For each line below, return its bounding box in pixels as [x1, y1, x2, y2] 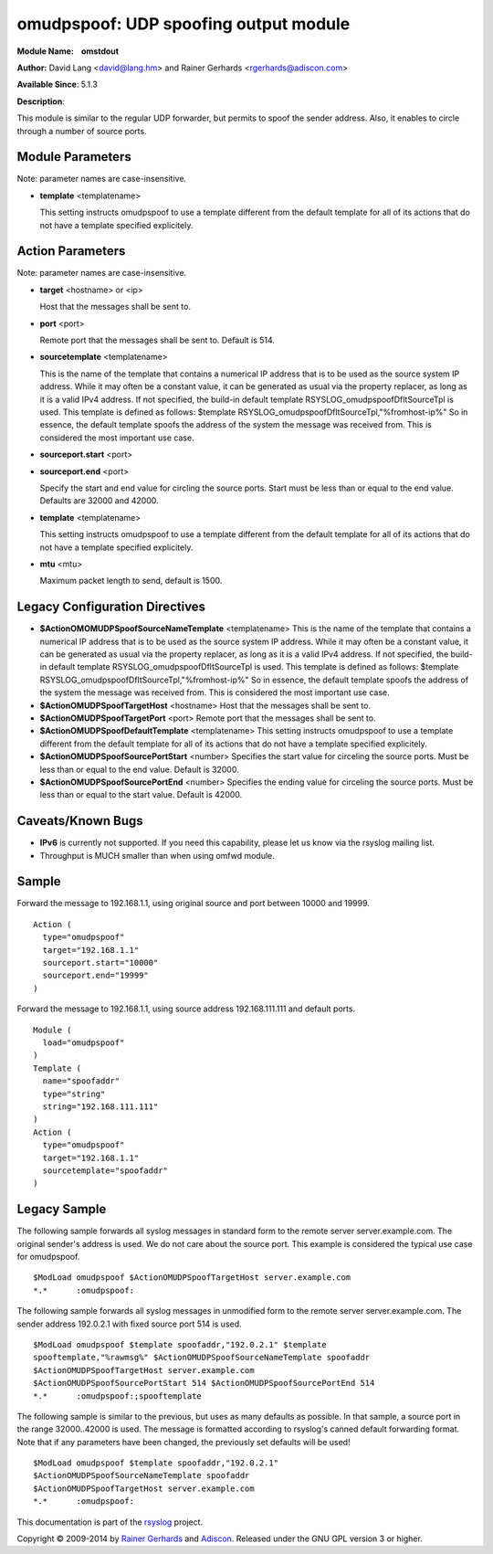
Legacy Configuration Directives [16, 599, 205, 615]
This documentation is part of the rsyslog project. [16, 1517, 204, 1528]
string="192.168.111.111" [42, 1101, 159, 1112]
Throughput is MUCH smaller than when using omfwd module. [39, 850, 276, 861]
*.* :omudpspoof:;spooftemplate [33, 1390, 203, 1401]
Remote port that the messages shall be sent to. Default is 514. [39, 334, 276, 346]
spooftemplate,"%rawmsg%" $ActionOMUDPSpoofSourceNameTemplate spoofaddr [33, 1352, 371, 1363]
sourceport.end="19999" [42, 970, 150, 981]
